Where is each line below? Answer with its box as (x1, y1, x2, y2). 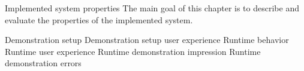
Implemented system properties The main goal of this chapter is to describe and (5, 2, 299, 14)
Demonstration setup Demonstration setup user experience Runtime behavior (5, 33, 289, 46)
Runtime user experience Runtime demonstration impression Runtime (5, 45, 261, 57)
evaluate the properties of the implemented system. (5, 13, 193, 26)
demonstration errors (5, 57, 82, 69)
